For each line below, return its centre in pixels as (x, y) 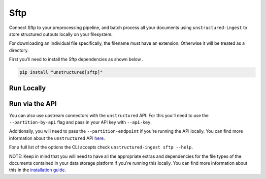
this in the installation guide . (37, 170)
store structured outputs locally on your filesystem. (61, 34)
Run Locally (28, 88)
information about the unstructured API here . (57, 138)
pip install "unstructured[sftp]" (61, 72)
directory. (19, 50)
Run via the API (33, 104)
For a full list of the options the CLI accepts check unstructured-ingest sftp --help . (101, 147)
